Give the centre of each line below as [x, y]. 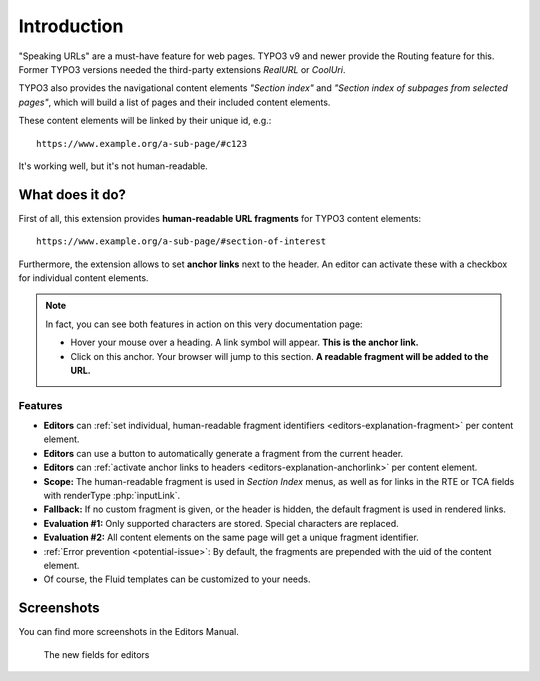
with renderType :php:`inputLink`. [111, 496]
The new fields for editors [96, 654]
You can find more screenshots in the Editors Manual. [128, 632]
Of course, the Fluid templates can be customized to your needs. [177, 579]
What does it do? [72, 194]
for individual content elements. [83, 277]
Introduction [71, 26]
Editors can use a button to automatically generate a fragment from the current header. [223, 453]
